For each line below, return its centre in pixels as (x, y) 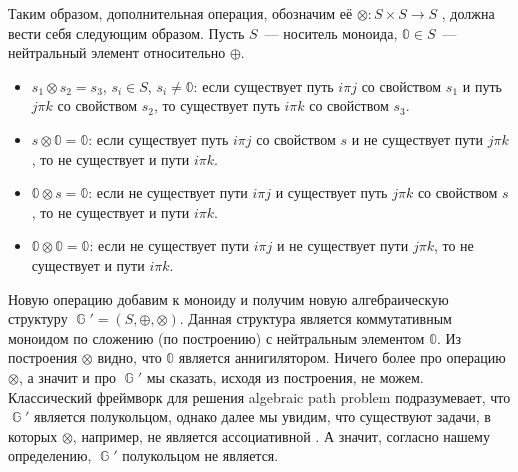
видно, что (129, 357)
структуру (38, 318)
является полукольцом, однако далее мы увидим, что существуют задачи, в (262, 416)
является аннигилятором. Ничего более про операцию (342, 357)
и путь (482, 85)
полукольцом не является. (200, 455)
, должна (468, 13)
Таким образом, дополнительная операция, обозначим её (180, 13)
